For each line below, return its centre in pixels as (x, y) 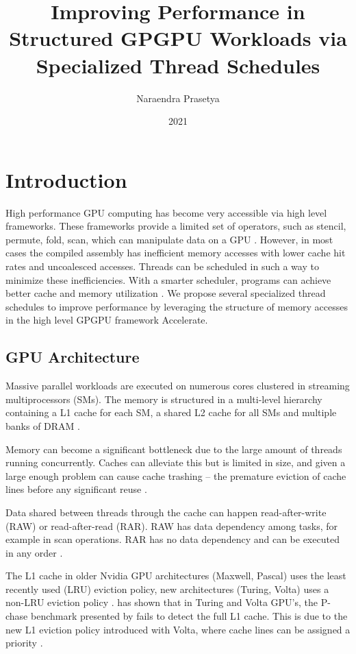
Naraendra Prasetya (178, 98)
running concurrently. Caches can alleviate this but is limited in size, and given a (176, 462)
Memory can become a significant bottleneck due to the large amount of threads (174, 449)
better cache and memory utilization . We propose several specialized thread (166, 293)
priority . (24, 643)
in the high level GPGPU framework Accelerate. (107, 320)
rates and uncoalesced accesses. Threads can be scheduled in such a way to (162, 266)
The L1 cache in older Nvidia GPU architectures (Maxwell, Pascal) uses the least (176, 576)
